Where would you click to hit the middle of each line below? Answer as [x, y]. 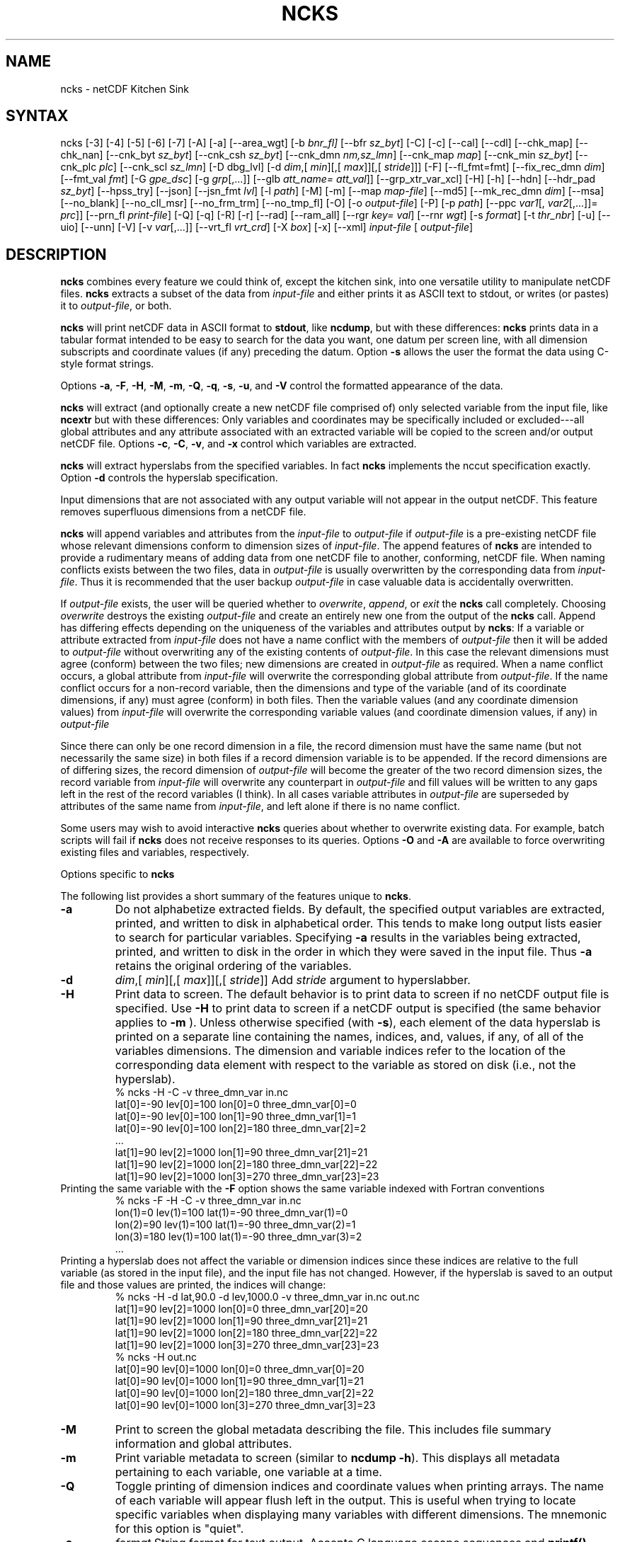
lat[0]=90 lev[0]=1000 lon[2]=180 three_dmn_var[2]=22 [245, 1393]
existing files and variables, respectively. [155, 852]
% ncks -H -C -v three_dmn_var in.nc [202, 1092]
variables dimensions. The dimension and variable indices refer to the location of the [340, 1051]
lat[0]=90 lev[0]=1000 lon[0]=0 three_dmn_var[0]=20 [240, 1369]
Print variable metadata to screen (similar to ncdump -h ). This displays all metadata [337, 1458]
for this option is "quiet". [179, 1529]
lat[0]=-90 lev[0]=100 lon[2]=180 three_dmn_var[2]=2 [241, 1129]
